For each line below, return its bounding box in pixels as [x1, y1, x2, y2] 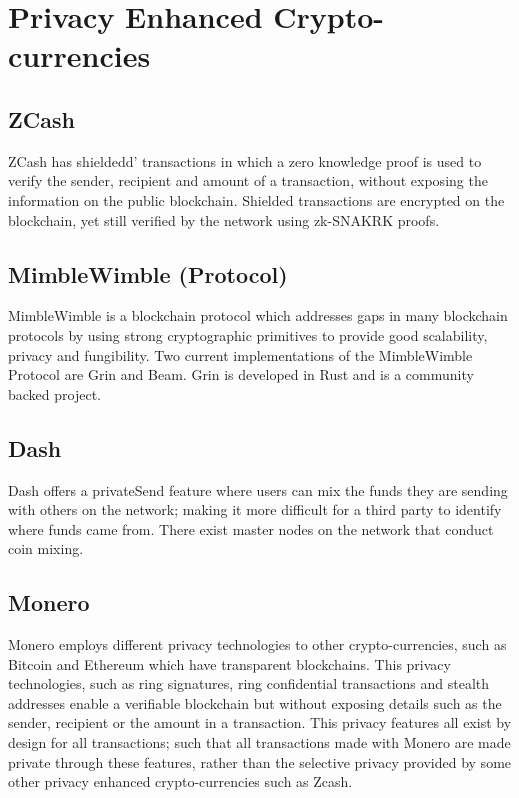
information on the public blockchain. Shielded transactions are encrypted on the [8, 189, 505, 210]
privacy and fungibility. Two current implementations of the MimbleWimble [8, 344, 473, 365]
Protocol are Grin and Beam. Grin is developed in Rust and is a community [8, 364, 474, 385]
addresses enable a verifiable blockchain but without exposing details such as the [8, 692, 502, 713]
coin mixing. [8, 538, 84, 559]
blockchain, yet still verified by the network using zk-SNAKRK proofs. [8, 209, 440, 230]
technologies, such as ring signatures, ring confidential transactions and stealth [8, 673, 490, 694]
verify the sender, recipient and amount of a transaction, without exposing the [8, 170, 488, 191]
